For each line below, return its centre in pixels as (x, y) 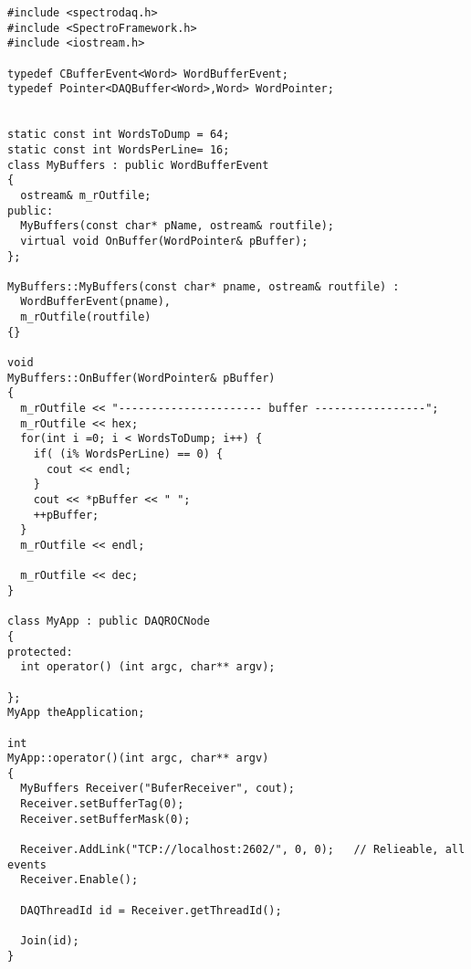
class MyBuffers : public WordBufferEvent (138, 165)
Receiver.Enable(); (79, 880)
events (27, 864)
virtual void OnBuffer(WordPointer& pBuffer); (164, 241)
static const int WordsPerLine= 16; (119, 149)
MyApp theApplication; (76, 713)
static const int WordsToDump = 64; (119, 135)
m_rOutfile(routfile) (86, 317)
